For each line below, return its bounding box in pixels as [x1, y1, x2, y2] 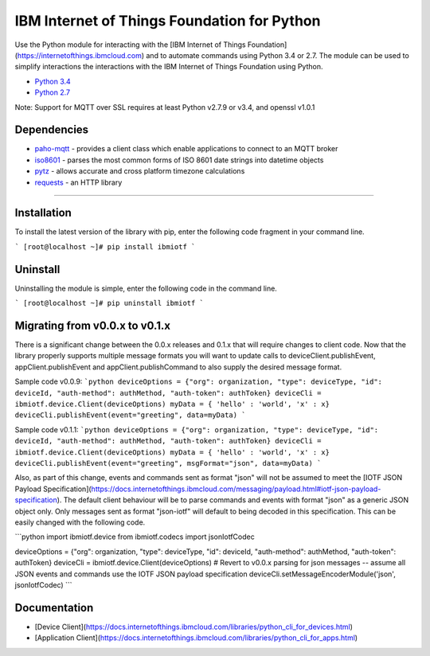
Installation [14, 206, 72, 220]
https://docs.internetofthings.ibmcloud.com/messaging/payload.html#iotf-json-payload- [91, 484, 381, 494]
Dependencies [14, 123, 89, 137]
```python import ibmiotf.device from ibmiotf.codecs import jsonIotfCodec [14, 532, 255, 541]
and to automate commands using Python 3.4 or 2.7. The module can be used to [146, 50, 409, 60]
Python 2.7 [34, 88, 71, 97]
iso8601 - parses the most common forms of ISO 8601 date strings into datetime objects [34, 155, 324, 165]
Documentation [14, 601, 94, 615]
